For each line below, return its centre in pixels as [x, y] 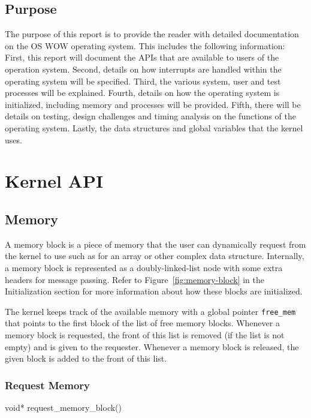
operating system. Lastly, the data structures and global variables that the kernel [154, 127]
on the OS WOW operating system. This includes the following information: [145, 45]
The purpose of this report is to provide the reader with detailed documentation [152, 34]
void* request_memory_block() [63, 407]
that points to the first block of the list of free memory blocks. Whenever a [142, 323]
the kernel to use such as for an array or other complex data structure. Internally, [155, 256]
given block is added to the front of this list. [86, 358]
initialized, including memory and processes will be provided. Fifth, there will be [153, 104]
